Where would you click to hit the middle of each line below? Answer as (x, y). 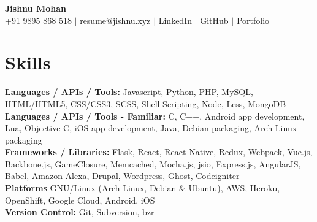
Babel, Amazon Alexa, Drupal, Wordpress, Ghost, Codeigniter (122, 176)
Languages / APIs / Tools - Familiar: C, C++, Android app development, (155, 116)
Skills (28, 62)
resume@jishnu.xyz (115, 20)
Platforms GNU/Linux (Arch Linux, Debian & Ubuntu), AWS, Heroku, (143, 188)
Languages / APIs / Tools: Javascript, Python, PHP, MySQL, (129, 92)
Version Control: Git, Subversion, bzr (80, 212)
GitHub (214, 20)
